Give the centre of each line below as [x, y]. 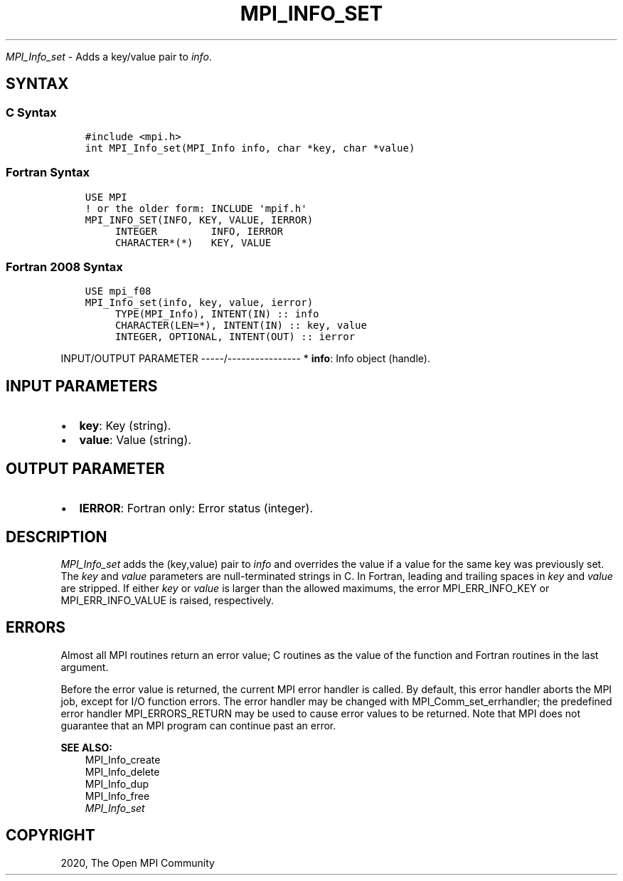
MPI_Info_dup [117, 784]
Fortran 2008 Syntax [64, 267]
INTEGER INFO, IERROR [199, 231]
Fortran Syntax [48, 173]
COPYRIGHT [50, 835]
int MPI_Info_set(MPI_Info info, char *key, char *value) [250, 148]
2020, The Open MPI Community [138, 862]
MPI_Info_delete [122, 771]
